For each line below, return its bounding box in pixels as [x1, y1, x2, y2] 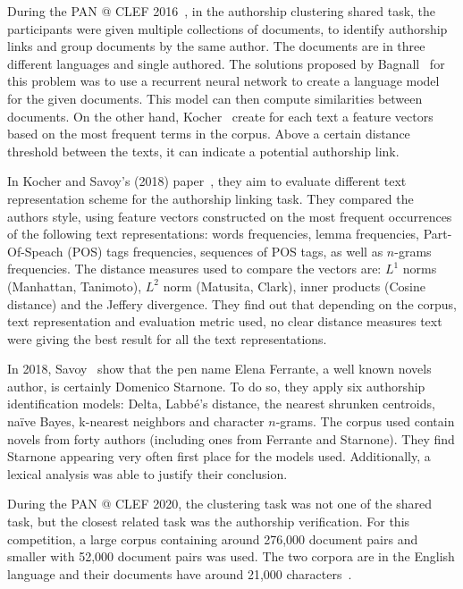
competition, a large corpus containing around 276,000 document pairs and [7, 529, 418, 548]
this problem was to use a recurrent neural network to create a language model [7, 72, 440, 90]
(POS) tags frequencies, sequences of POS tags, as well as [67, 241, 383, 260]
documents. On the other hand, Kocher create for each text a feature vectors [7, 106, 434, 125]
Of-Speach [7, 241, 63, 260]
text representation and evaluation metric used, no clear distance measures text [7, 312, 442, 331]
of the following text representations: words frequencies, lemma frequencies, [7, 224, 420, 243]
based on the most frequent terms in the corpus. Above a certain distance [7, 124, 410, 143]
